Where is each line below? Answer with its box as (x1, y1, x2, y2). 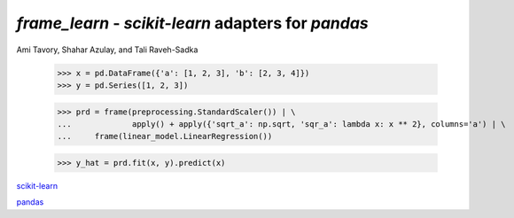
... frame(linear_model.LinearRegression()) (57, 131, 273, 142)
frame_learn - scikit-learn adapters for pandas (16, 13, 370, 33)
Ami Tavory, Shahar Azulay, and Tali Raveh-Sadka (16, 44, 199, 55)
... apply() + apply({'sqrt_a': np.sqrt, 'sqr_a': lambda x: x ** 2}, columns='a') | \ (57, 119, 506, 128)
